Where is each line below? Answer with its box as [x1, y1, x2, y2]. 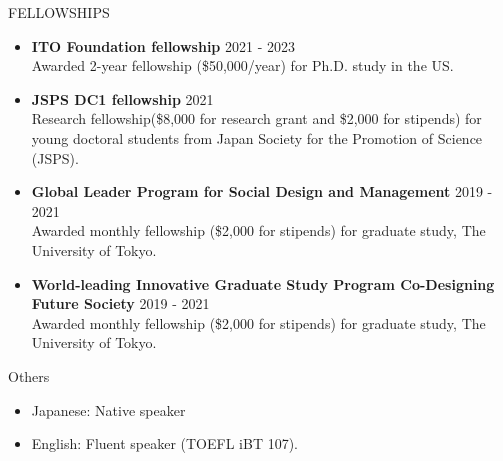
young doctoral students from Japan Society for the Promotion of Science [31, 127, 483, 148]
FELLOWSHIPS [8, 2, 110, 22]
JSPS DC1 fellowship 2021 [31, 88, 214, 109]
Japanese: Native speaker [31, 399, 186, 420]
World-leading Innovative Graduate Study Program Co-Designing [31, 273, 495, 294]
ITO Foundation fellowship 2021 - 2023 [31, 35, 295, 56]
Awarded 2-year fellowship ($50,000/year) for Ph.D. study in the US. [31, 55, 454, 76]
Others [8, 365, 50, 386]
